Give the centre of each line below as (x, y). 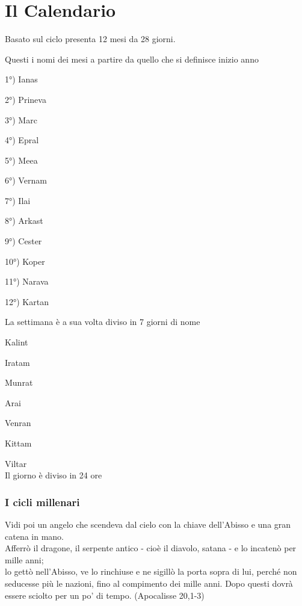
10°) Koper (25, 261)
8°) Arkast (24, 221)
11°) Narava (27, 281)
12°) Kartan (27, 301)
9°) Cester (23, 241)
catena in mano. (34, 536)
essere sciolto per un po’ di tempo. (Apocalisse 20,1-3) (105, 595)
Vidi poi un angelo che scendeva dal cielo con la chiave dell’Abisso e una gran (148, 524)
